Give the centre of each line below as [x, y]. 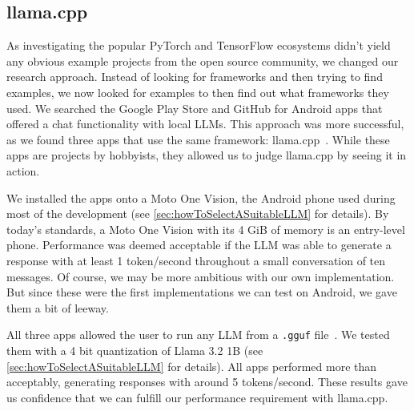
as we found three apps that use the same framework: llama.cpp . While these [198, 139]
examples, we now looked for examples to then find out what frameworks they [198, 92]
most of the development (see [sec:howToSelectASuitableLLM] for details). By [198, 214]
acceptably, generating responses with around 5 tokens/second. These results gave [207, 382]
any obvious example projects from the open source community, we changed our [203, 60]
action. [23, 170]
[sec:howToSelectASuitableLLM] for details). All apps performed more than [192, 366]
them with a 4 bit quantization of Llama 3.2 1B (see [135, 350]
